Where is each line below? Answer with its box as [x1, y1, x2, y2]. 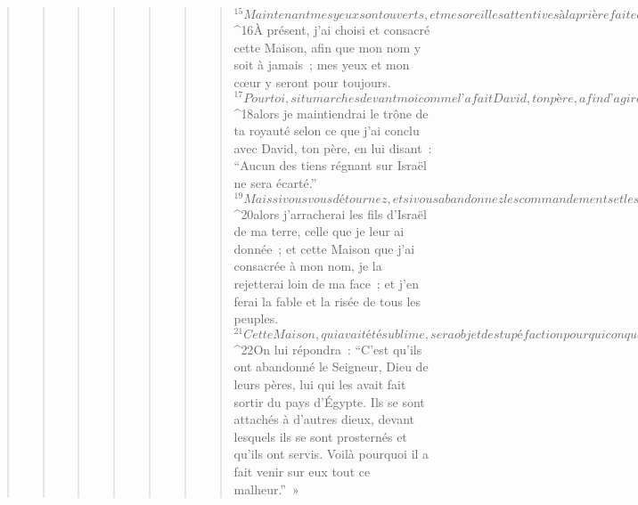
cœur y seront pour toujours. [233, 72, 391, 91]
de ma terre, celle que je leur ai [233, 222, 405, 240]
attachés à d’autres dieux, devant [233, 410, 414, 428]
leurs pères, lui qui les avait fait [233, 375, 406, 393]
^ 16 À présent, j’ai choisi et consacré [233, 20, 430, 39]
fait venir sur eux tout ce [233, 461, 371, 480]
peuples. [233, 309, 279, 328]
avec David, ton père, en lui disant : [233, 138, 432, 157]
